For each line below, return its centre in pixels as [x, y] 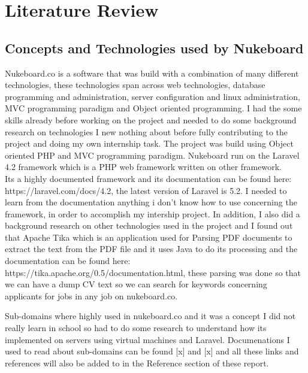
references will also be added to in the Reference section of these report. [137, 363]
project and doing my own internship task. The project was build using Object [149, 143]
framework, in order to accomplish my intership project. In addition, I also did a [153, 213]
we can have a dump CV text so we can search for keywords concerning [136, 284]
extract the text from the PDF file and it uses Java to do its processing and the [151, 249]
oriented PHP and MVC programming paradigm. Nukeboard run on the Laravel [152, 155]
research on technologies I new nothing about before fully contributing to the [147, 131]
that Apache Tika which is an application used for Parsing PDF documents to [149, 237]
